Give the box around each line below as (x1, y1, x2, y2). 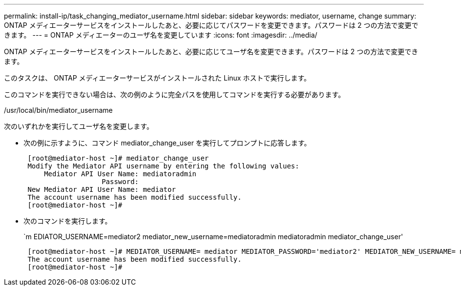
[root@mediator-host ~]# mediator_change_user (27, 154, 209, 162)
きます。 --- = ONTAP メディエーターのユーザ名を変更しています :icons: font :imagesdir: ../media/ (4, 31, 317, 39)
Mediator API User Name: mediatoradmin (44, 170, 197, 178)
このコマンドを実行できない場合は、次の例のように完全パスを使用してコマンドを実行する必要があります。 (4, 90, 345, 99)
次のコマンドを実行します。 (23, 217, 112, 225)
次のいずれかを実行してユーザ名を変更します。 (4, 122, 153, 130)
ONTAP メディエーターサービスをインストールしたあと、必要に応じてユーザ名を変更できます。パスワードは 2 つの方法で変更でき (4, 47, 419, 56)
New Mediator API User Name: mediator (27, 186, 176, 193)
